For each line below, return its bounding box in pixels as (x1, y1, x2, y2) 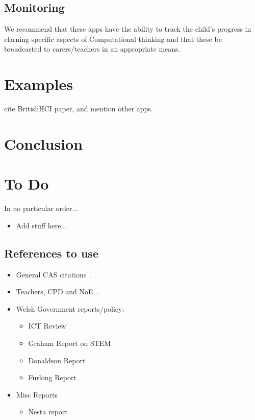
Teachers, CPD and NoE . (16, 286, 99, 297)
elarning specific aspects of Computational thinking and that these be (4, 33, 222, 44)
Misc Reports (16, 389, 58, 400)
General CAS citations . (16, 269, 92, 279)
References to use (4, 245, 98, 261)
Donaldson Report (28, 355, 86, 365)
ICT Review (28, 320, 66, 331)
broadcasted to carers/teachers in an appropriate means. (4, 43, 181, 54)
